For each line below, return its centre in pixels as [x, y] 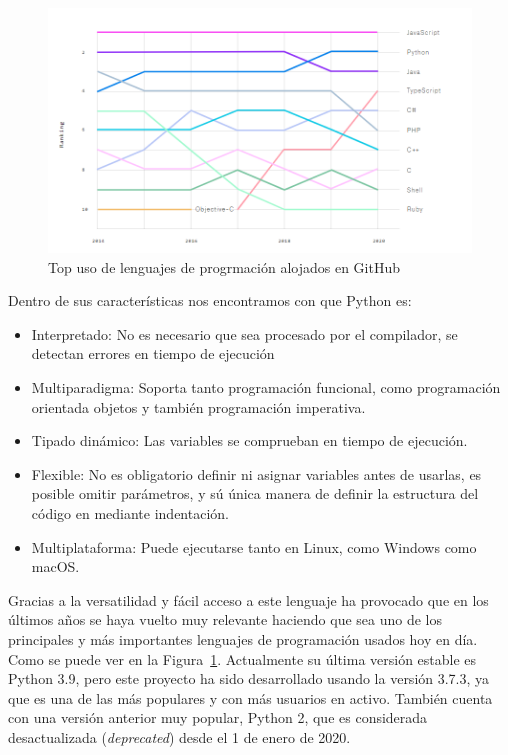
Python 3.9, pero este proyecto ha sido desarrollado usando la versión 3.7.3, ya [249, 678]
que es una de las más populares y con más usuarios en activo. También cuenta [250, 697]
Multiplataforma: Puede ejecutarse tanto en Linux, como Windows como [254, 546]
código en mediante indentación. [130, 512]
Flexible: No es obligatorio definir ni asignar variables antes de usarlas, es [256, 473]
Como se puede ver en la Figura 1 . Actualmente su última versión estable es [242, 658]
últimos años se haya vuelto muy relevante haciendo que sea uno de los [225, 619]
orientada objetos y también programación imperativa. [198, 406]
